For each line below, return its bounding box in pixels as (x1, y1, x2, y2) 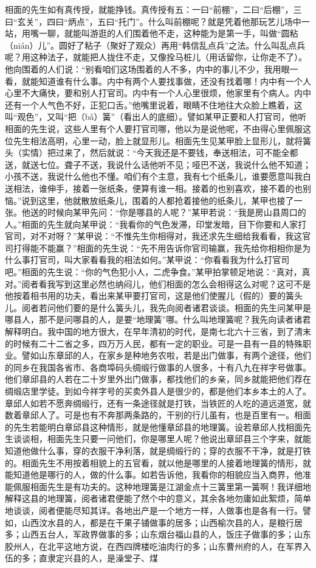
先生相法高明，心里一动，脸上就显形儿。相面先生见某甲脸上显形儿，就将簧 (13, 134, 311, 147)
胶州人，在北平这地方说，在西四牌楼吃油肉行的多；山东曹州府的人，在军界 (5, 539, 303, 552)
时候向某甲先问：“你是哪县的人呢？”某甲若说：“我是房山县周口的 (47, 206, 306, 219)
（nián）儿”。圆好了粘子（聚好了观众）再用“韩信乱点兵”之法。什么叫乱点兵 (5, 38, 306, 51)
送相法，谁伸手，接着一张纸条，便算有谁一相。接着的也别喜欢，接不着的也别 (5, 181, 311, 194)
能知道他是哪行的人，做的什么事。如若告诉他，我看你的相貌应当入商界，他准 (5, 468, 311, 481)
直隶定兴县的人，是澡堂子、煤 (38, 552, 158, 564)
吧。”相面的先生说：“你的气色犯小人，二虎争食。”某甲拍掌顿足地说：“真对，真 (5, 265, 311, 278)
